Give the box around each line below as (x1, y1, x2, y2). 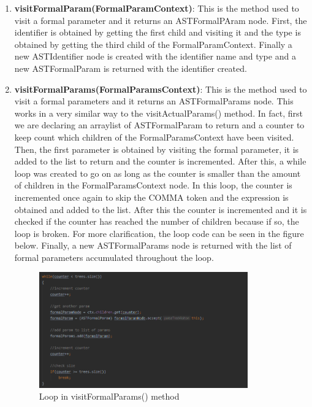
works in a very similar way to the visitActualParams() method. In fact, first (14, 106, 303, 119)
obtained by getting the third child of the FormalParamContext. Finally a (14, 37, 292, 50)
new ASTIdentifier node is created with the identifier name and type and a (14, 50, 296, 63)
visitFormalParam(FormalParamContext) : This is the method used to (14, 2, 299, 14)
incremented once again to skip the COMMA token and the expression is (14, 190, 289, 203)
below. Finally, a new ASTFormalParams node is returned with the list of (14, 239, 292, 252)
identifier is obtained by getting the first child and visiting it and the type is (14, 26, 301, 39)
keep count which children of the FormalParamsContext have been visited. (14, 130, 294, 143)
